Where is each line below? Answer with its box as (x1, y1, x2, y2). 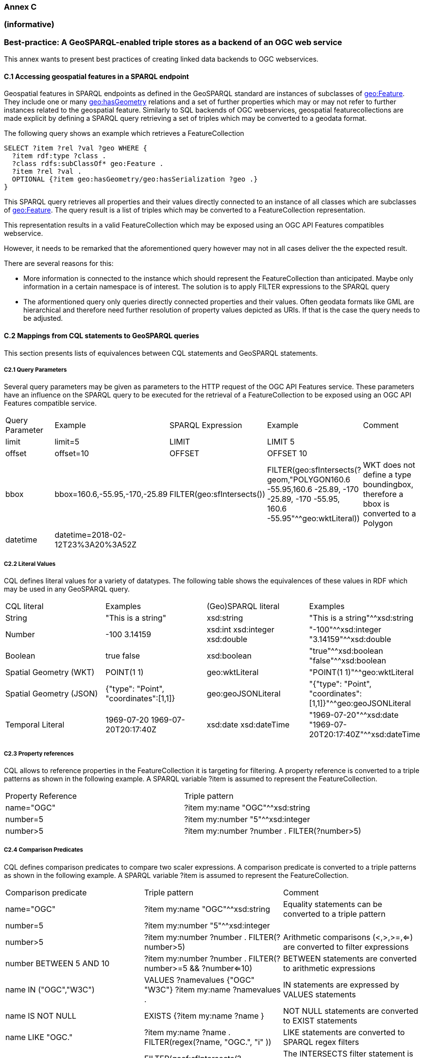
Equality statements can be (283, 899, 382, 909)
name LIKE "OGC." (5, 1032, 73, 1042)
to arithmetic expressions (283, 963, 375, 973)
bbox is (363, 499, 390, 509)
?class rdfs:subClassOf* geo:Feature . (12, 160, 164, 168)
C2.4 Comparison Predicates (4, 846, 83, 854)
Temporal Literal (5, 720, 65, 730)
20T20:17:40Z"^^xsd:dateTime (309, 729, 420, 740)
